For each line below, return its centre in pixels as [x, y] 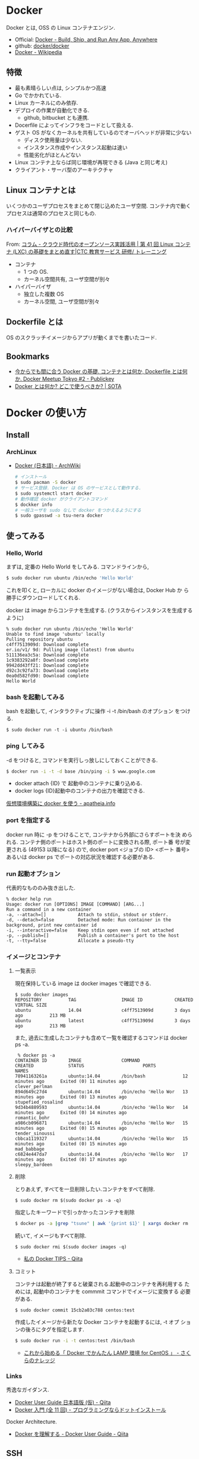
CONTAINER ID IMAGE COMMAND [78, 1061]
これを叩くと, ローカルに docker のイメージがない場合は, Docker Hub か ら [97, 590]
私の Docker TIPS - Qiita [53, 1259]
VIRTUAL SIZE [31, 1005]
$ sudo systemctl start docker [53, 493]
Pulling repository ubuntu [40, 639]
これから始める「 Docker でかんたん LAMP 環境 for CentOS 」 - [101, 1353]
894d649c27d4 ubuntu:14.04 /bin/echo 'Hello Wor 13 [101, 1092]
